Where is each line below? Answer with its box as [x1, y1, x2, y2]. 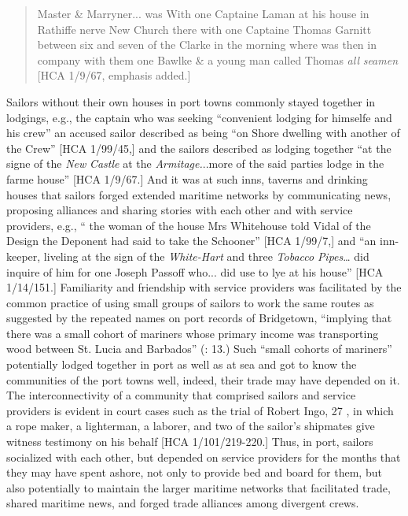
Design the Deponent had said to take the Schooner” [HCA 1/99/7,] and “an [6, 232, 377, 249]
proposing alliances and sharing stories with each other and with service [6, 202, 353, 218]
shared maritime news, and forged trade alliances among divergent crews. [6, 495, 359, 511]
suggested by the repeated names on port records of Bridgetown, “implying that [6, 310, 392, 326]
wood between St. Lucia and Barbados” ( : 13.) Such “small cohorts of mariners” [6, 340, 392, 357]
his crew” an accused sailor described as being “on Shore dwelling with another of [6, 124, 400, 141]
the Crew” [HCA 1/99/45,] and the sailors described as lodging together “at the [6, 139, 391, 156]
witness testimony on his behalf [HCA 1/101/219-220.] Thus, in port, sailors [6, 433, 373, 450]
